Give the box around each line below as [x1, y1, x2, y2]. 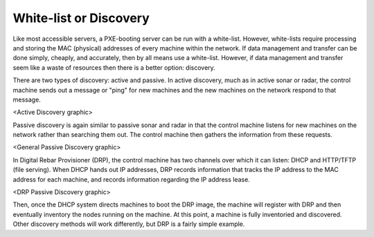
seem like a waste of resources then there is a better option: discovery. [12, 63, 216, 72]
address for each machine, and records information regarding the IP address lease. [12, 175, 251, 183]
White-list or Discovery [12, 10, 150, 26]
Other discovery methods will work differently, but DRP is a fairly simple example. [12, 220, 245, 228]
